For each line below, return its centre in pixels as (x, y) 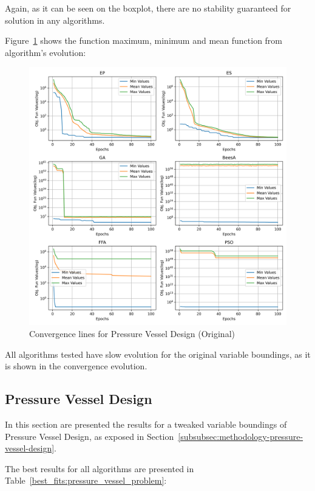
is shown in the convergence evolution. (76, 366)
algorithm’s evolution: (46, 52)
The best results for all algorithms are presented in (100, 468)
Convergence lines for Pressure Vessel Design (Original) (132, 333)
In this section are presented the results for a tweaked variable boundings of (146, 424)
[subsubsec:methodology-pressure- (241, 436)
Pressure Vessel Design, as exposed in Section (90, 436)
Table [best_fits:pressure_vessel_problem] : (86, 480)
